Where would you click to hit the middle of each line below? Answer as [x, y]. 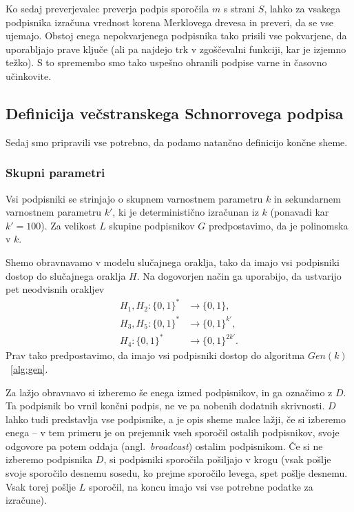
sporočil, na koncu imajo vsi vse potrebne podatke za [201, 486]
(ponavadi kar [300, 212]
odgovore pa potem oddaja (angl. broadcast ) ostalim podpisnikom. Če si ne [164, 446]
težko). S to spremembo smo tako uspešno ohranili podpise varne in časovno [166, 62]
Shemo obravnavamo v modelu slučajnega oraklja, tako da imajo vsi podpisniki [173, 262]
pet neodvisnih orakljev [55, 289]
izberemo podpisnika [49, 459]
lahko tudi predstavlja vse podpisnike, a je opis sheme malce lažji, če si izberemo [176, 419]
